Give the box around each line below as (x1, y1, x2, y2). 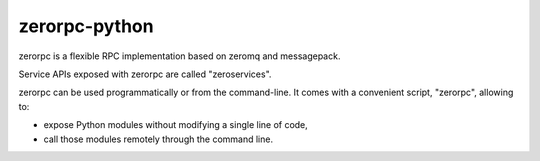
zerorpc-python (18, 15, 154, 37)
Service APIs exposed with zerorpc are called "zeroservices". (18, 68, 272, 80)
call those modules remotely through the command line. (43, 133, 274, 145)
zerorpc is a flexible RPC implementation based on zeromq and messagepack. (18, 50, 341, 62)
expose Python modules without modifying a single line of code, (43, 119, 309, 131)
